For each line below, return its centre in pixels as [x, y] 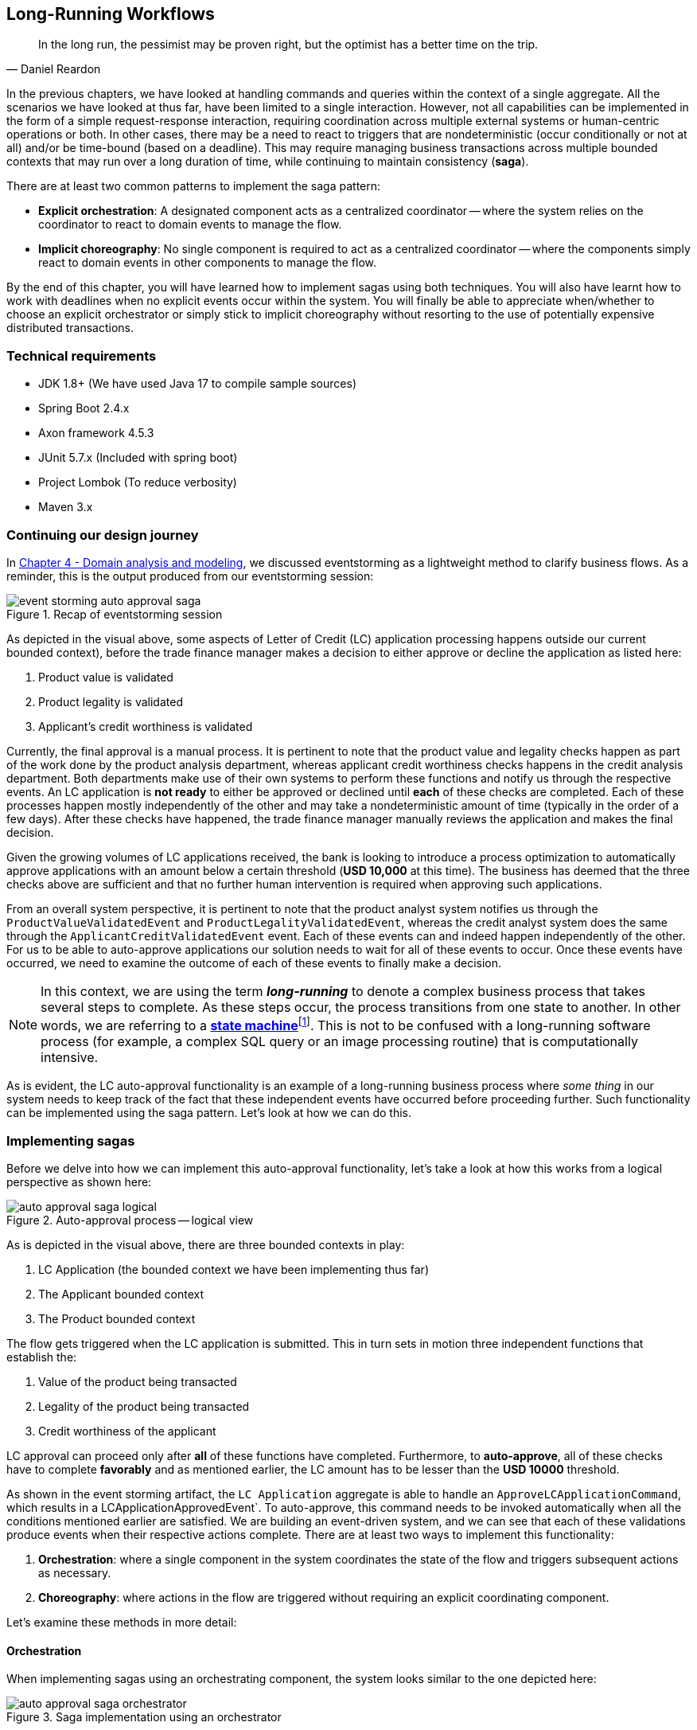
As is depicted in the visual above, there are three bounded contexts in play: [206, 1245]
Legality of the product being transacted [144, 1406]
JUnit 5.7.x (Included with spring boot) [138, 458]
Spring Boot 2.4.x [84, 408]
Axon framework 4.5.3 [96, 433]
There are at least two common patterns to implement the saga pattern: [194, 186]
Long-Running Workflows [111, 14]
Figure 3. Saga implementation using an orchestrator [144, 1717]
